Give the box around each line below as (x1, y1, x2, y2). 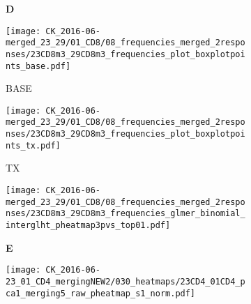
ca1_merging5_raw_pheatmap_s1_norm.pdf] (6, 288, 196, 298)
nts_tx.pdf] (6, 140, 61, 151)
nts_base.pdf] (6, 61, 71, 71)
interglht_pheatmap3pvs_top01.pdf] (6, 220, 171, 230)
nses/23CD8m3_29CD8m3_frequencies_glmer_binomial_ (6, 208, 245, 219)
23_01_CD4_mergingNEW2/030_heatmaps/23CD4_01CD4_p (6, 276, 245, 287)
